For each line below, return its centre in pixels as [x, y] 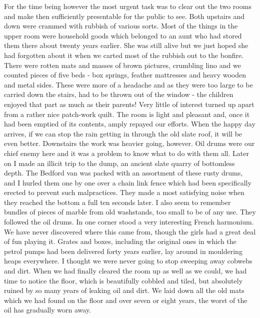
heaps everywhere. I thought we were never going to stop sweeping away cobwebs [128, 261]
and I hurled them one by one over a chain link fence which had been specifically [128, 182]
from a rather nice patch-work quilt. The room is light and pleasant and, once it [127, 114]
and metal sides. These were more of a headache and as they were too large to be [128, 84]
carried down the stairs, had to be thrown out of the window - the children [119, 94]
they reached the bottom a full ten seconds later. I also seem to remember [117, 202]
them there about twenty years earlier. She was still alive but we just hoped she [126, 45]
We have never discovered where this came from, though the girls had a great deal [130, 231]
